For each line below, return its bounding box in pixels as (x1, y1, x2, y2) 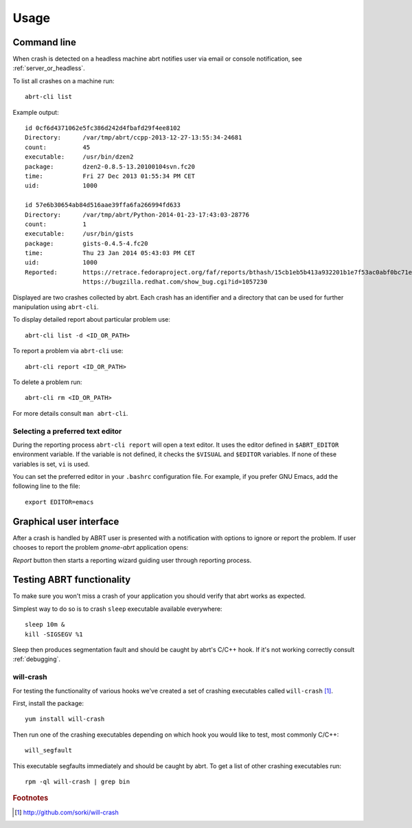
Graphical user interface (12, 515, 119, 527)
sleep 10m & (25, 620, 65, 629)
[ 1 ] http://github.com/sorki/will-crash (14, 808, 119, 816)
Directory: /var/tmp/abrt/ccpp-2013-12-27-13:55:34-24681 (25, 134, 242, 142)
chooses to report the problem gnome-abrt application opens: (12, 544, 189, 552)
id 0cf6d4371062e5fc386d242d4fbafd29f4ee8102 (25, 124, 181, 132)
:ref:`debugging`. (12, 655, 61, 663)
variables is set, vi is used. (12, 460, 90, 468)
